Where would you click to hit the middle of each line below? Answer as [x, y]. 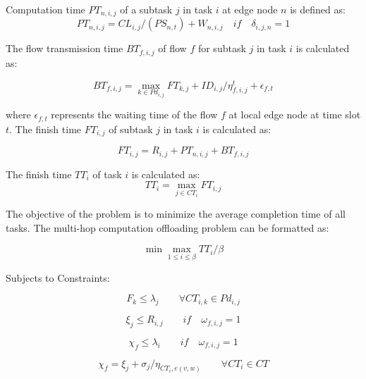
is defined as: [318, 9]
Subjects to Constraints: [58, 277]
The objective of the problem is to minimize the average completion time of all [176, 214]
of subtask [131, 129]
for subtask [222, 48]
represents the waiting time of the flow [134, 114]
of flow [172, 48]
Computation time [45, 9]
